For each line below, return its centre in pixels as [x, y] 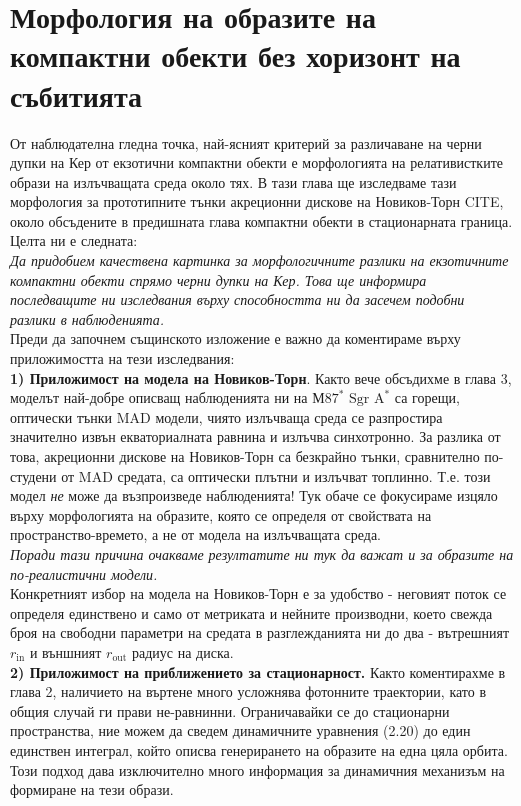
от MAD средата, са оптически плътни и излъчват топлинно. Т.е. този [276, 475]
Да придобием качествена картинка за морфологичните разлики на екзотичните [259, 260]
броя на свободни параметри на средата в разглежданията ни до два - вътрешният [260, 632]
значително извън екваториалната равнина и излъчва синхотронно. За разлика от [255, 436]
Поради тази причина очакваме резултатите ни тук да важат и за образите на [262, 553]
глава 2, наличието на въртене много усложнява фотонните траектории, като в [248, 691]
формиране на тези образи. [92, 789]
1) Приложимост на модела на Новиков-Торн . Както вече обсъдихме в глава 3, [261, 377]
